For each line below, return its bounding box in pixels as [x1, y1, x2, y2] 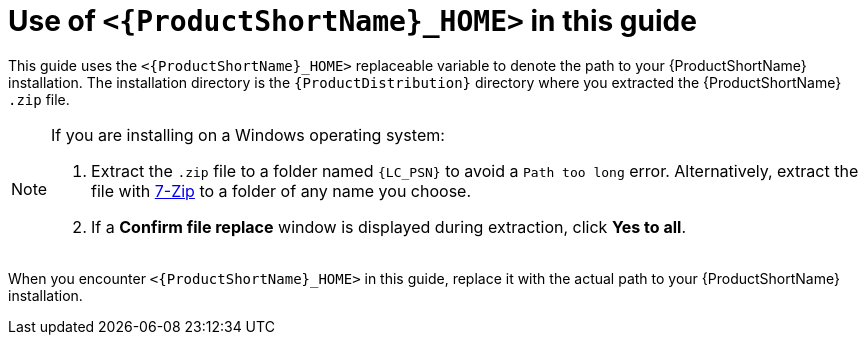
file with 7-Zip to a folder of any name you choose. [91, 180, 472, 201]
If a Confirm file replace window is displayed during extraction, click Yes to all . [91, 216, 686, 237]
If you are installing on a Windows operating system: [51, 124, 445, 145]
